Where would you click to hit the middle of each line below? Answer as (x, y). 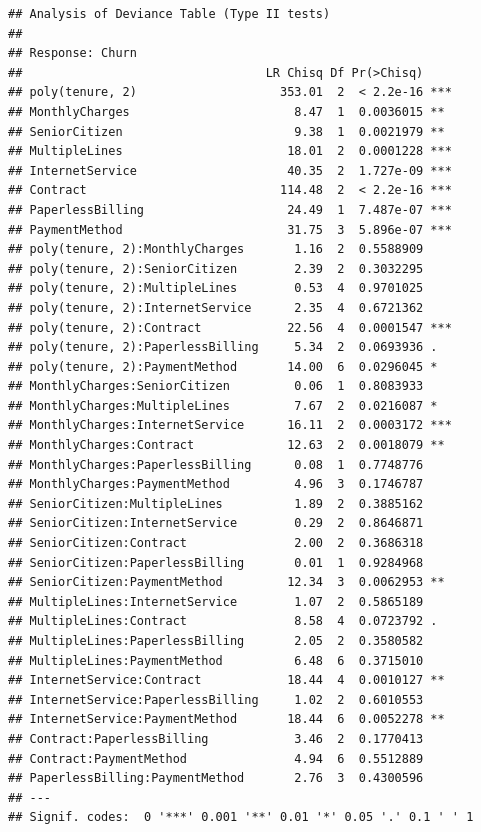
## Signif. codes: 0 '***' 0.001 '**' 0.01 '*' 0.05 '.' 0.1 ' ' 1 (241, 817)
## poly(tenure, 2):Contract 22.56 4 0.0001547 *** (230, 327)
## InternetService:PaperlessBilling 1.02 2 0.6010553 (216, 699)
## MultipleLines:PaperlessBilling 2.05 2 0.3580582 (216, 641)
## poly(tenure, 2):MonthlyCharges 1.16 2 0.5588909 (216, 249)
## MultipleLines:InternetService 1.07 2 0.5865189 (216, 601)
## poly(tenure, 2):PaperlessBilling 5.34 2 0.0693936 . (223, 347)
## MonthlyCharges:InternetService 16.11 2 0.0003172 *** (230, 425)
